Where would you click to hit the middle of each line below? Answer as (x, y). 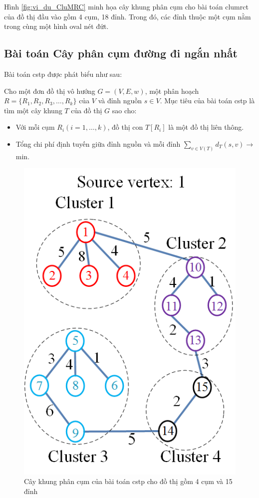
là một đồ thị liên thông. (206, 127)
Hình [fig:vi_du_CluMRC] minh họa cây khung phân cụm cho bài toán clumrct (126, 6)
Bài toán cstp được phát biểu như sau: (63, 74)
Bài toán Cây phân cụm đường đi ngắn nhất (121, 53)
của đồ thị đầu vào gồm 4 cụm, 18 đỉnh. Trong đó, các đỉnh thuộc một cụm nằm (128, 16)
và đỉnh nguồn (120, 101)
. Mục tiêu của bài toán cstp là (207, 101)
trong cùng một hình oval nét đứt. (56, 26)
